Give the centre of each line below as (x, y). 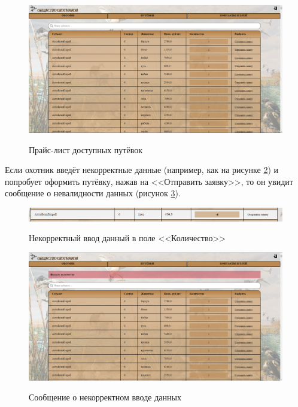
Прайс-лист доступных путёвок (86, 149)
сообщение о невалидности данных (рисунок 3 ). (93, 193)
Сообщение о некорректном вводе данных (105, 397)
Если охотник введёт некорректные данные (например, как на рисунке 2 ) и (142, 170)
